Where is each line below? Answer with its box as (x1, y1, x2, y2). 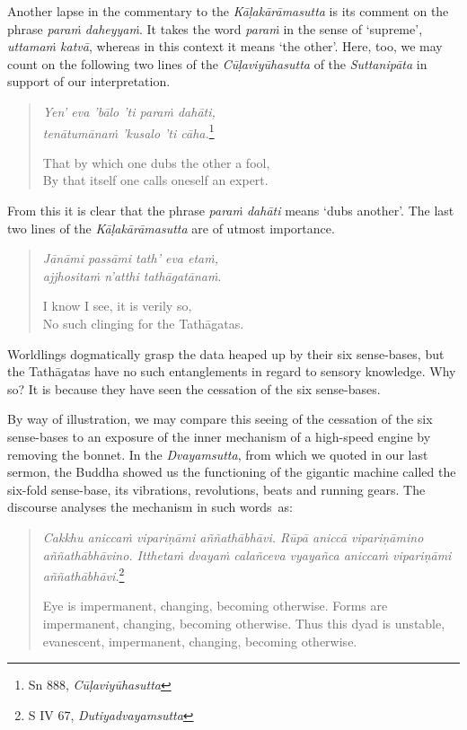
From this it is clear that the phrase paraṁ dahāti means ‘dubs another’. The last (7, 201, 454, 219)
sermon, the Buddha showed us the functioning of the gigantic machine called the (7, 462, 456, 481)
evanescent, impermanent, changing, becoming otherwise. (42, 631, 357, 650)
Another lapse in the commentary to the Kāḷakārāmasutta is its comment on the (7, 2, 449, 20)
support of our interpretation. (7, 72, 171, 91)
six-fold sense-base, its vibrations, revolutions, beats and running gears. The (7, 479, 426, 498)
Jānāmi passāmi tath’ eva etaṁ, (42, 249, 218, 268)
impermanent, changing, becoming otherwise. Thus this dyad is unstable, (42, 613, 445, 632)
